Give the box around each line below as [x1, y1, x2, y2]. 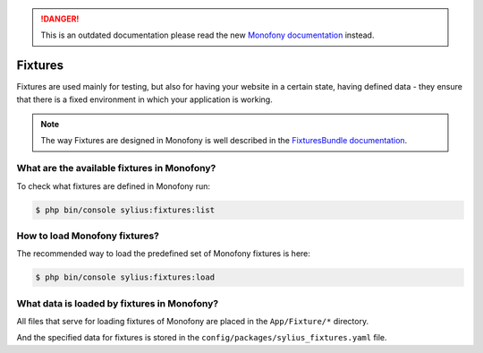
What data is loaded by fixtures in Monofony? [16, 297, 219, 309]
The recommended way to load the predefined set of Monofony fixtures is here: [16, 248, 310, 259]
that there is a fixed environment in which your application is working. [16, 94, 273, 105]
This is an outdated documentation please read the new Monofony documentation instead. [40, 30, 375, 40]
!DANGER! [40, 13, 80, 24]
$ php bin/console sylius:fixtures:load [35, 272, 215, 282]
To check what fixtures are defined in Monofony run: [16, 180, 210, 192]
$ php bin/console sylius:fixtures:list [35, 204, 215, 215]
